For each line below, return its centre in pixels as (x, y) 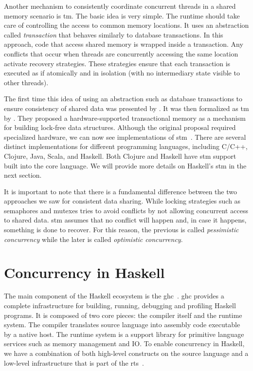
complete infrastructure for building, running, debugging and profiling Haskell (120, 305)
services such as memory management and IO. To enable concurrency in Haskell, (124, 343)
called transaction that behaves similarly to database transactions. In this (114, 34)
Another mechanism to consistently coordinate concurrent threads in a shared (120, 6)
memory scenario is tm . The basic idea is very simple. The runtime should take (122, 15)
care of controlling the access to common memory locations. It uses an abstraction (126, 25)
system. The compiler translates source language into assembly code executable (122, 325)
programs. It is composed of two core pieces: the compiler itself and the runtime (123, 315)
